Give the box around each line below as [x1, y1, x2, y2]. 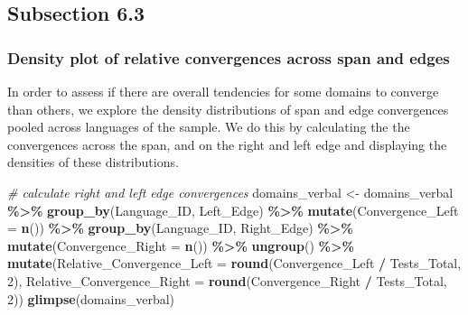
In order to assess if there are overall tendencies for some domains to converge [7, 82, 439, 100]
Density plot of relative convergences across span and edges [7, 46, 450, 69]
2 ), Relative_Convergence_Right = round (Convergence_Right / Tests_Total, [7, 271, 447, 290]
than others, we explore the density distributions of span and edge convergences [7, 99, 449, 118]
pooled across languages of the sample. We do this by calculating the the [7, 117, 410, 136]
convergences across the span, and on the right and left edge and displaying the [7, 134, 447, 153]
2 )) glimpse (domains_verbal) [7, 289, 175, 308]
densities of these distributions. [7, 153, 179, 171]
